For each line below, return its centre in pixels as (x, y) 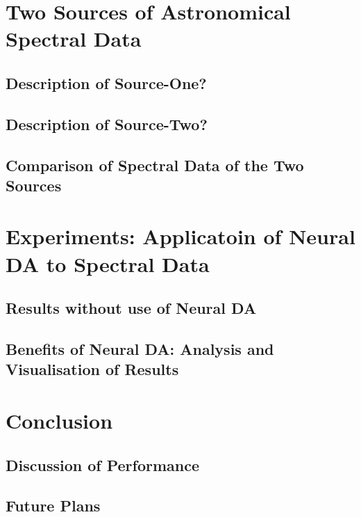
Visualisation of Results (92, 369)
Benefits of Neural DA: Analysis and (140, 349)
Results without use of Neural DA (131, 308)
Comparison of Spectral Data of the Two (155, 165)
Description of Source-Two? (107, 124)
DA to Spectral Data (108, 263)
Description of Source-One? (106, 82)
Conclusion (59, 420)
